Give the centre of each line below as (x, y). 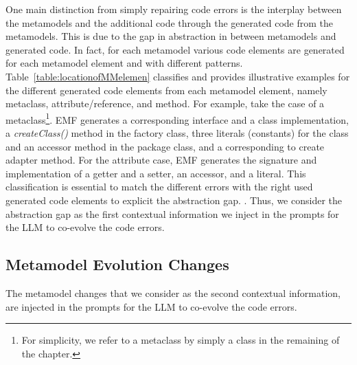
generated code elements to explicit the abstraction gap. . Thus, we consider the (174, 200)
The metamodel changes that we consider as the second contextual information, (173, 292)
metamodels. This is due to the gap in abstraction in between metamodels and (171, 36)
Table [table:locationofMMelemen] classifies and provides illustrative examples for (178, 76)
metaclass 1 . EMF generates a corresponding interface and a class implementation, (177, 118)
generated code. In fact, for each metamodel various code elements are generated (175, 49)
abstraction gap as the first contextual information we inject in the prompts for (172, 213)
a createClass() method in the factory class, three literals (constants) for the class (177, 133)
